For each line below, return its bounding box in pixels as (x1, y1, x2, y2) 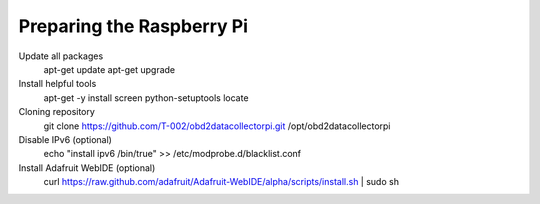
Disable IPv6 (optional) (18, 133, 112, 145)
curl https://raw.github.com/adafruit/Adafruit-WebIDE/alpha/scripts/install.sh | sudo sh (43, 176, 400, 188)
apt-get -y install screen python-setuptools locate (43, 91, 249, 104)
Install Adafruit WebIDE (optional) (18, 161, 156, 174)
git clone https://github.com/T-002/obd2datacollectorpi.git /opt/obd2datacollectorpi (43, 120, 391, 132)
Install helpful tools (18, 78, 97, 90)
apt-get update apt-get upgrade (43, 63, 176, 75)
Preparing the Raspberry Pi (18, 15, 249, 37)
